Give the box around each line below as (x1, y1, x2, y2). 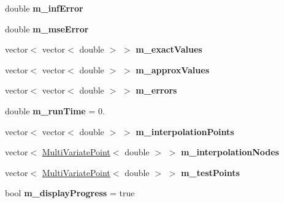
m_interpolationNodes (180, 146, 279, 158)
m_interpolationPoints (136, 125, 234, 138)
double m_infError (5, 2, 83, 14)
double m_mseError (5, 22, 89, 35)
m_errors (136, 84, 177, 97)
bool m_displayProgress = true (5, 186, 135, 199)
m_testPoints (180, 166, 240, 179)
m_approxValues (136, 63, 209, 76)
